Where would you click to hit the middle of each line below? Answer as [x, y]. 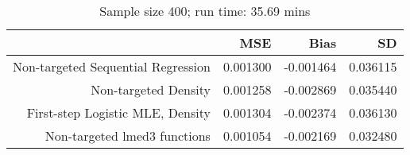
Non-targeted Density [151, 89]
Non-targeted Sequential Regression [112, 66]
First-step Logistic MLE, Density [118, 112]
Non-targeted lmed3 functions [128, 136]
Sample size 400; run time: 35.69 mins [205, 11]
